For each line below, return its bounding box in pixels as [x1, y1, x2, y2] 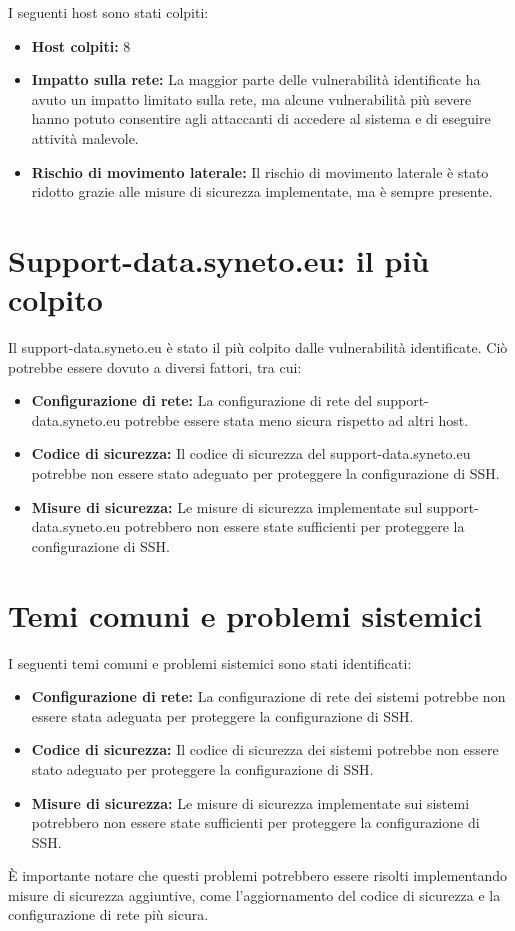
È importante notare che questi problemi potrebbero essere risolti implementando [8, 865, 507, 886]
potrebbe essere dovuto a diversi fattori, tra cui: [8, 356, 302, 377]
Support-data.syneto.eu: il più [8, 239, 430, 280]
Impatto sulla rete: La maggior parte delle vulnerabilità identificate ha [31, 69, 481, 90]
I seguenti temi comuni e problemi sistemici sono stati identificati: [8, 652, 412, 673]
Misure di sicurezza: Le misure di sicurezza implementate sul [31, 496, 423, 517]
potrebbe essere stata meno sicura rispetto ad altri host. [124, 409, 469, 430]
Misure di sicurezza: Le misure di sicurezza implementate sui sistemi [31, 792, 470, 813]
